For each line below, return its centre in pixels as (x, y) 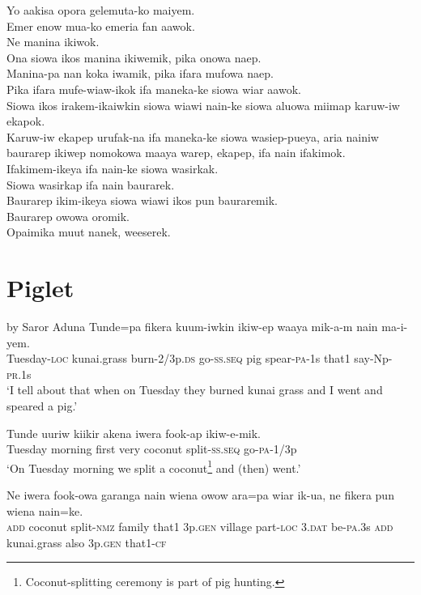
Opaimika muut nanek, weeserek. (89, 232)
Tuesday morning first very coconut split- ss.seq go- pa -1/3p (152, 449)
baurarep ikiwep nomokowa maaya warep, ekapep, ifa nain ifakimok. (176, 153)
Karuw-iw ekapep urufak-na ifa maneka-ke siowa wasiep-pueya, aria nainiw (193, 136)
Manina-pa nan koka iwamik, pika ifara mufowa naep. (140, 73)
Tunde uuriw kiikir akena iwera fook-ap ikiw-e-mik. (134, 433)
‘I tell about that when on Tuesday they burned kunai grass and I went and (195, 390)
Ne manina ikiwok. (53, 42)
